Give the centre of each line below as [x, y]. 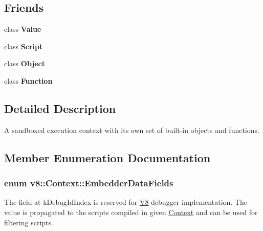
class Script [24, 46]
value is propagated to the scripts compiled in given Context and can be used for [131, 212]
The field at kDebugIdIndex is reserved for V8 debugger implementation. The [126, 202]
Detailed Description [60, 108]
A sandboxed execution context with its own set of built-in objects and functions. [132, 130]
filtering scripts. [29, 222]
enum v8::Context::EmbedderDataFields [89, 183]
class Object [25, 63]
